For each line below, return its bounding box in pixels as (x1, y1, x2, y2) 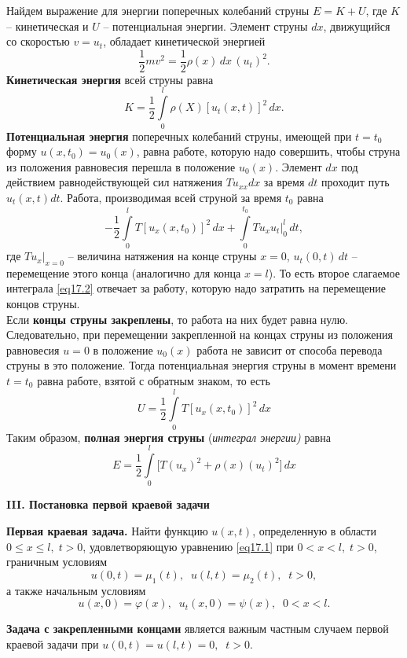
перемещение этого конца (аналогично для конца (6, 264, 241, 281)
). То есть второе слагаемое (268, 264, 400, 281)
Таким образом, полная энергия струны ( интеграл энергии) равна (6, 428, 331, 445)
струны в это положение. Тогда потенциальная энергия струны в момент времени (6, 357, 397, 373)
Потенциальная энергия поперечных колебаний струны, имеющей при (6, 127, 352, 144)
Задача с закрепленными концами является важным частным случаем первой (6, 620, 389, 637)
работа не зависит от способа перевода (196, 341, 383, 358)
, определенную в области (252, 523, 376, 539)
